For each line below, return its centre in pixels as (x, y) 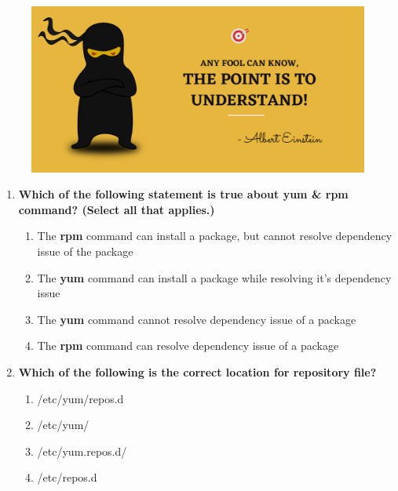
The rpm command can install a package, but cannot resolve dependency (215, 236)
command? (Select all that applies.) (117, 209)
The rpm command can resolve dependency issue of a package (188, 346)
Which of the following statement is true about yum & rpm (183, 194)
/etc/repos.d (67, 477)
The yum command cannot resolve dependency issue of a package (197, 319)
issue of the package (85, 251)
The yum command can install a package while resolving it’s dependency (214, 277)
